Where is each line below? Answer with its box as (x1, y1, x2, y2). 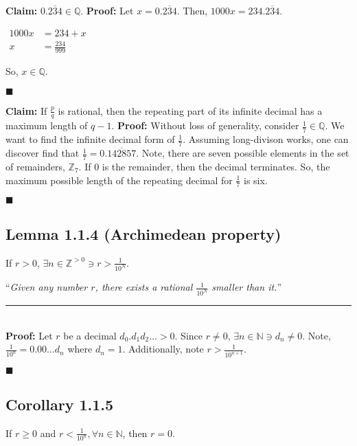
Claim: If (5, 103, 47, 118)
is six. (244, 172, 268, 187)
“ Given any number (5, 280, 88, 294)
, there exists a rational (95, 280, 193, 294)
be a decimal (63, 328, 117, 342)
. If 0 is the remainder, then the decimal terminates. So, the (78, 159, 330, 173)
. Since (174, 328, 203, 342)
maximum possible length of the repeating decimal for (5, 172, 233, 187)
